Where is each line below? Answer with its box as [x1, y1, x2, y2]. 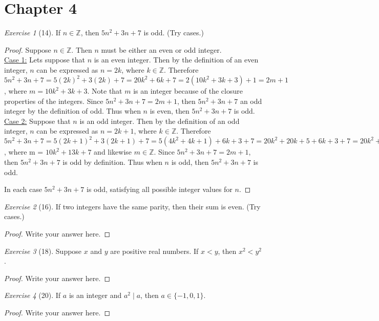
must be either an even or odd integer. [101, 44, 222, 55]
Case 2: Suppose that [4, 115, 71, 126]
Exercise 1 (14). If [4, 27, 61, 38]
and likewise [94, 146, 132, 157]
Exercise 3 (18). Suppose [4, 245, 82, 256]
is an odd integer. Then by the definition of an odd [79, 115, 240, 126]
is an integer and [69, 290, 122, 301]
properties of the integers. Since [4, 95, 103, 106]
